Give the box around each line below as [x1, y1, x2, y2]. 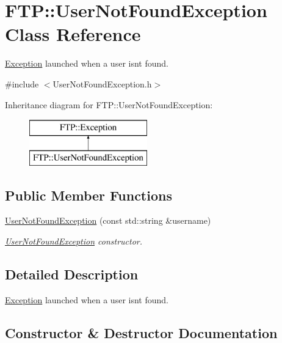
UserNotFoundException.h [52, 77, 152, 90]
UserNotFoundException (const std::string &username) [5, 214, 211, 227]
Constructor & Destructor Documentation [5, 323, 278, 342]
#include [5, 77, 39, 90]
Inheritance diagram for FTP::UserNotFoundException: [5, 98, 213, 111]
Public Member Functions [5, 185, 172, 204]
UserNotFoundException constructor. [5, 235, 143, 248]
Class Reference [5, 21, 141, 46]
